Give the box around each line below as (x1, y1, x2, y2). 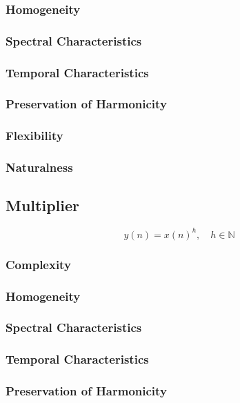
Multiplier (6, 195, 79, 216)
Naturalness (6, 159, 73, 176)
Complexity (6, 255, 71, 273)
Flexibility (6, 127, 63, 144)
